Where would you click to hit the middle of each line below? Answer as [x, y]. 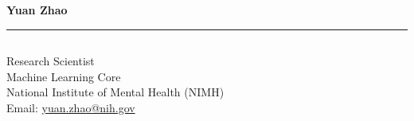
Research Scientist [51, 60]
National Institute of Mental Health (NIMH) [115, 92]
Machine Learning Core [64, 76]
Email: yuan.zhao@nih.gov [71, 107]
